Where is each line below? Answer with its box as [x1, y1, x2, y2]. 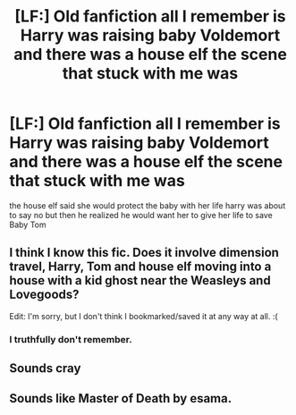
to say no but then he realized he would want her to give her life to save [9, 209, 273, 220]
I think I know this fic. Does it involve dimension [9, 245, 280, 260]
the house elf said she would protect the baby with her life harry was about [9, 199, 286, 211]
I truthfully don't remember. [9, 333, 132, 345]
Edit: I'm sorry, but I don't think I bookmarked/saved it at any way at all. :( [9, 310, 279, 321]
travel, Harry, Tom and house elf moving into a [9, 259, 272, 275]
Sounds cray [9, 360, 81, 377]
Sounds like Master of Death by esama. [9, 391, 233, 406]
